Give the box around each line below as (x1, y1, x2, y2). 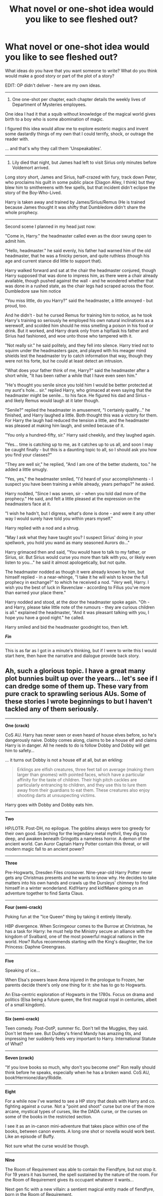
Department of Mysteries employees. (12, 101, 87, 107)
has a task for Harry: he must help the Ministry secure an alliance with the (5, 928, 153, 934)
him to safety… (5, 747, 35, 753)
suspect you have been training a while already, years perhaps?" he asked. (5, 481, 155, 487)
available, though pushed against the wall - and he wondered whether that (5, 278, 154, 283)
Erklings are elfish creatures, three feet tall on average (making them (16, 766, 154, 772)
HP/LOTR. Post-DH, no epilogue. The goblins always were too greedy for (5, 825, 151, 831)
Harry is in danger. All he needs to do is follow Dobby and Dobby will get (5, 742, 150, 748)
